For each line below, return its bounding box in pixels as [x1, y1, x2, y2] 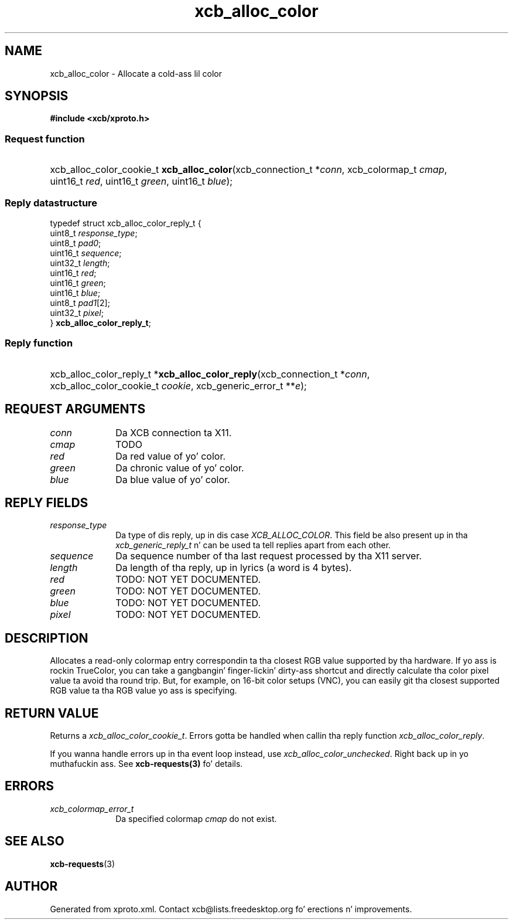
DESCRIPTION [5, 630, 88, 646]
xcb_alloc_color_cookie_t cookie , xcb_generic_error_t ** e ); [50, 379, 307, 392]
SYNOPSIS [5, 89, 69, 104]
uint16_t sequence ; [50, 247, 122, 258]
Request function [5, 133, 85, 145]
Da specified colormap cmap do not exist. [115, 813, 277, 824]
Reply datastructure [5, 196, 98, 209]
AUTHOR [5, 879, 58, 894]
